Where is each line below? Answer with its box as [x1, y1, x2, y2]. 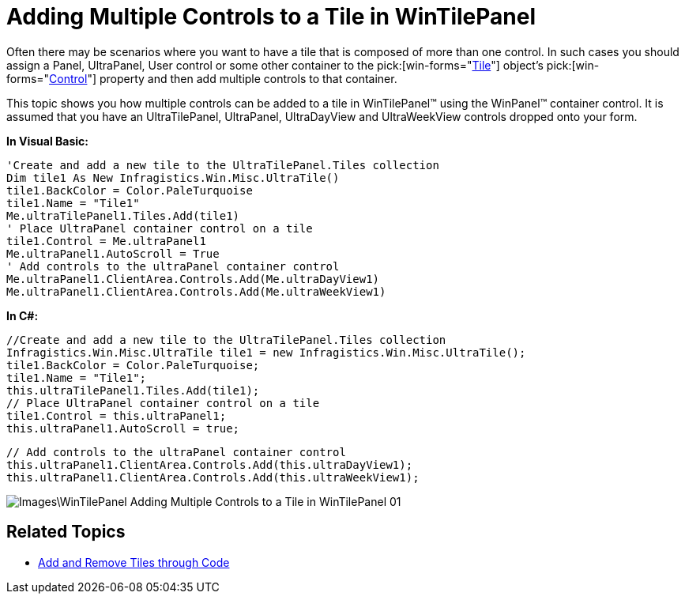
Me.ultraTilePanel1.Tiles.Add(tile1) [6, 209, 240, 222]
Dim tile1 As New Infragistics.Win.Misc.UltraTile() [6, 171, 340, 184]
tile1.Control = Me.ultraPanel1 [6, 234, 206, 247]
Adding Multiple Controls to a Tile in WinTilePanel [6, 3, 536, 30]
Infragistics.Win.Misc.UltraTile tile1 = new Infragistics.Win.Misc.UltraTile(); [6, 345, 526, 359]
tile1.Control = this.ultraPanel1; [6, 409, 227, 422]
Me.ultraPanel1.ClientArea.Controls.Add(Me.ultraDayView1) [6, 272, 380, 285]
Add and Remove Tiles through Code [38, 555, 230, 569]
